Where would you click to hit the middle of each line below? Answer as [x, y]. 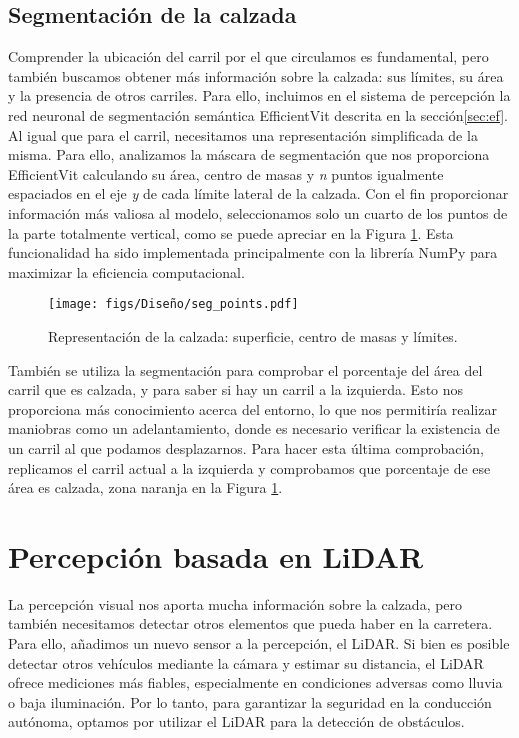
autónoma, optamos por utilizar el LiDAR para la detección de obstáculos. [236, 721]
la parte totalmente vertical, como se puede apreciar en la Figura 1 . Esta [231, 232]
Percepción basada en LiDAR [216, 555]
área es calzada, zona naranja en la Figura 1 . [145, 487]
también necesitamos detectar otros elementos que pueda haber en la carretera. [250, 623]
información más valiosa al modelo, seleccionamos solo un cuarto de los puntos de [258, 212]
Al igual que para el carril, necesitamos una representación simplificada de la [243, 134]
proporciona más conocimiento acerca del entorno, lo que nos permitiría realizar [252, 408]
